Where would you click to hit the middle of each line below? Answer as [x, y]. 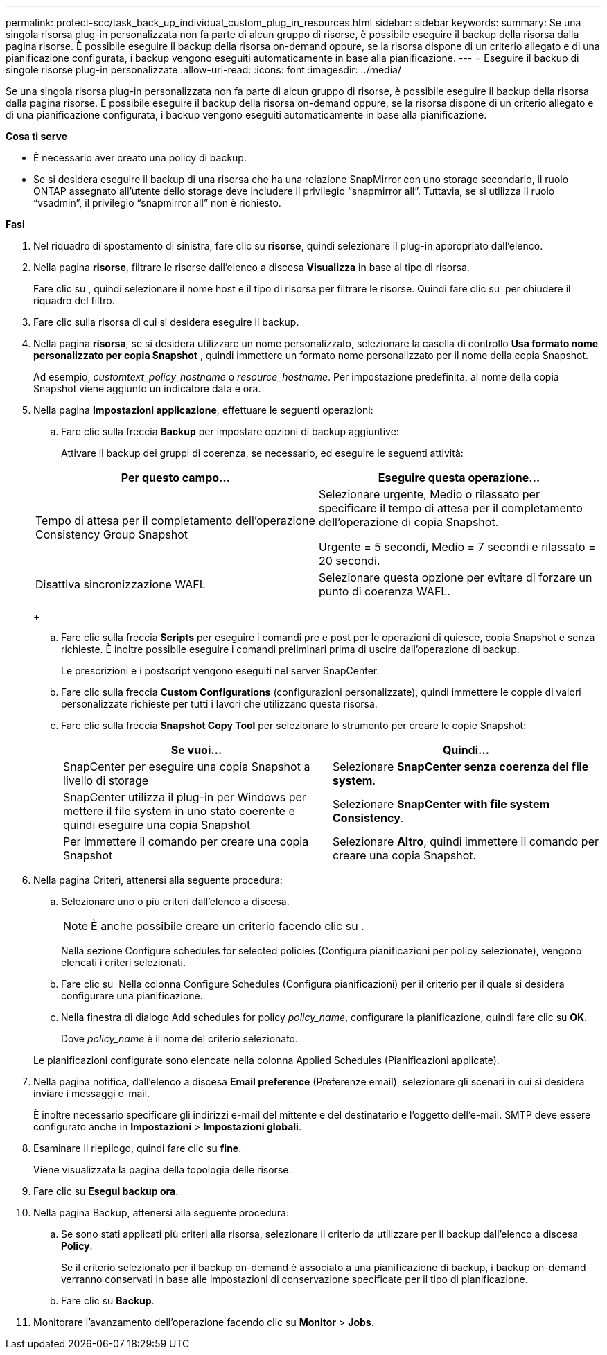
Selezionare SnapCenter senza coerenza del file [461, 767]
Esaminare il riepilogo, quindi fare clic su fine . [138, 1148]
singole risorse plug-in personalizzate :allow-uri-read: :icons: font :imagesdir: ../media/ [203, 70]
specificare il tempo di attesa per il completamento [451, 508]
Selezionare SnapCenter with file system [441, 804]
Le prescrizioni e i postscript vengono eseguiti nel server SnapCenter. [220, 671]
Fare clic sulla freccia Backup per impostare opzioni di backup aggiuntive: [230, 431]
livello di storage [106, 780]
